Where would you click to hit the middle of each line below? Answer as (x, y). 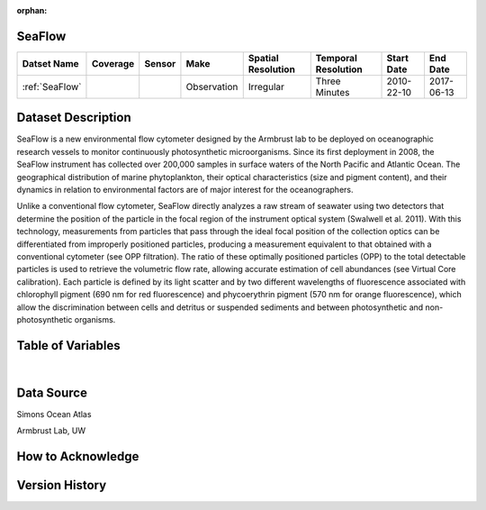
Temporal (336, 58)
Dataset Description (74, 118)
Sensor (160, 63)
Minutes (333, 92)
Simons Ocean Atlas (54, 414)
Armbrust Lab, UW (51, 431)
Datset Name (51, 63)
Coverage (113, 63)
